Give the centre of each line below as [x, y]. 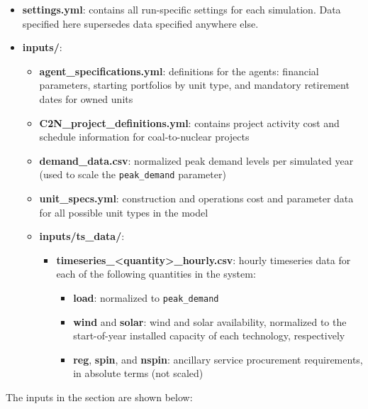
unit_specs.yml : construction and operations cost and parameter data [196, 198]
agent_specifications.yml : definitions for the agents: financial [179, 71]
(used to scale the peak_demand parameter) [133, 174]
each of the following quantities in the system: [156, 274]
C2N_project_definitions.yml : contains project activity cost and [189, 122]
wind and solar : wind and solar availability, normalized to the [210, 321]
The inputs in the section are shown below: [99, 397]
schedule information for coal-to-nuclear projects [144, 137]
